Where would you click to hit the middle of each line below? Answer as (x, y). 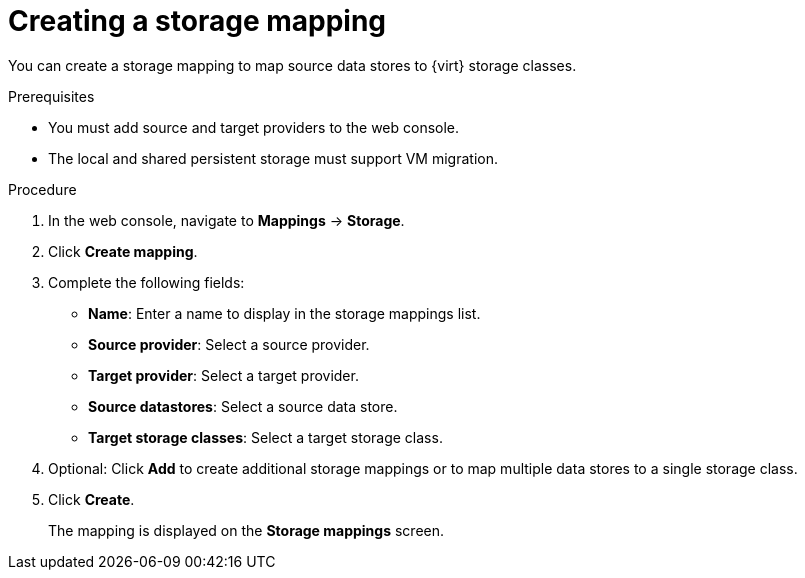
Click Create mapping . (123, 251)
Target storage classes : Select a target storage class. (265, 437)
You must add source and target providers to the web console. (254, 127)
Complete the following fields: (146, 282)
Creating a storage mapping (197, 21)
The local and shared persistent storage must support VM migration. (273, 158)
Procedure (42, 189)
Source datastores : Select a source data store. (243, 406)
